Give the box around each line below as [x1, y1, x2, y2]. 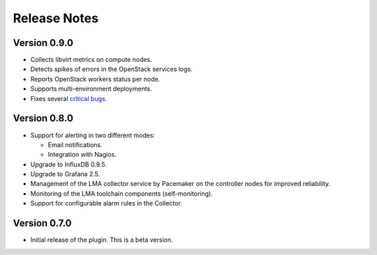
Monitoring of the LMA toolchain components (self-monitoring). [30, 189, 213, 198]
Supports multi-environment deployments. [30, 84, 153, 93]
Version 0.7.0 [13, 217, 73, 229]
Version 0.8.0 [13, 112, 73, 125]
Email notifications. [47, 140, 103, 149]
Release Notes [13, 10, 99, 26]
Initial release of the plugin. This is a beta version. [30, 235, 173, 244]
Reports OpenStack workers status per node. [30, 75, 161, 83]
